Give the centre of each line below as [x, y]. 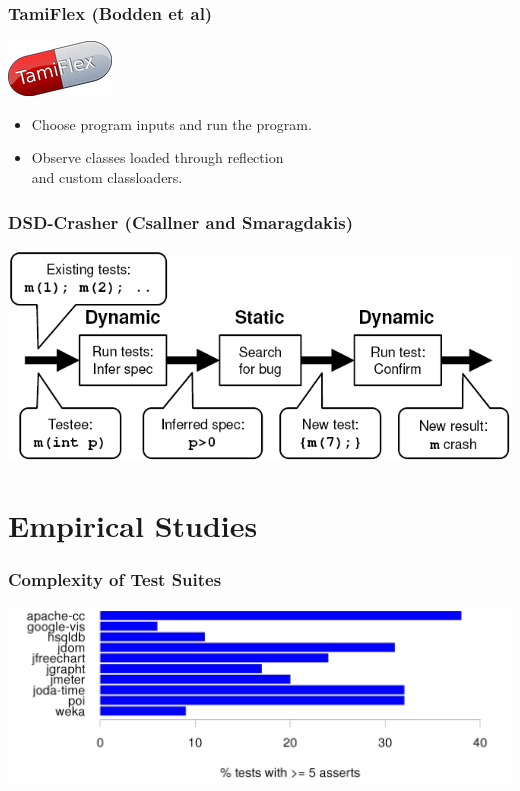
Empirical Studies [133, 524]
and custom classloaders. [107, 177]
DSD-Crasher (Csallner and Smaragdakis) [180, 221]
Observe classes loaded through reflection [157, 157]
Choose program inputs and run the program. [171, 123]
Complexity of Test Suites [115, 578]
